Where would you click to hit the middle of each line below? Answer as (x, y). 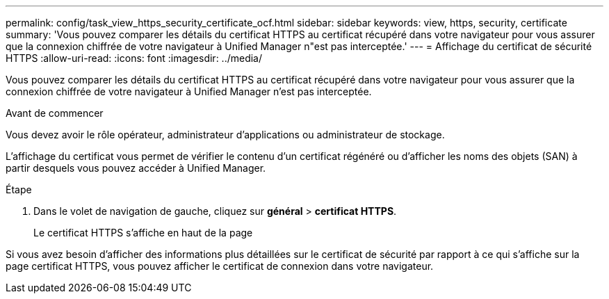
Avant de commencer (55, 113)
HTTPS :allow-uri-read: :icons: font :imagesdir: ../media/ (134, 58)
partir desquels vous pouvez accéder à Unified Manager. (136, 168)
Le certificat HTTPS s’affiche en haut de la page (143, 233)
